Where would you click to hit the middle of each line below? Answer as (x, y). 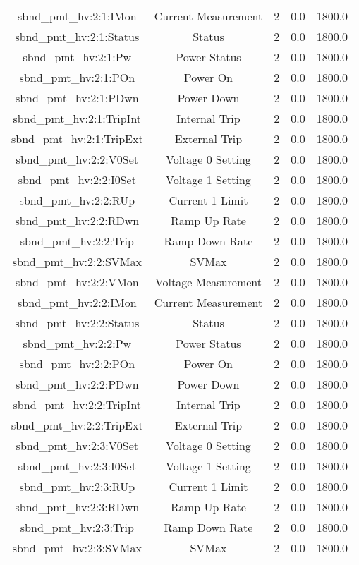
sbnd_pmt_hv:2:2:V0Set (77, 159)
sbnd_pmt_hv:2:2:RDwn (77, 220)
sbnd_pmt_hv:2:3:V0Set (77, 445)
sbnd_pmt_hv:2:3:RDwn (77, 507)
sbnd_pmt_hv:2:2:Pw (77, 343)
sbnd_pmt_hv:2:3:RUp (77, 486)
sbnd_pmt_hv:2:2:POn (77, 364)
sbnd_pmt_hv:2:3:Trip (77, 527)
